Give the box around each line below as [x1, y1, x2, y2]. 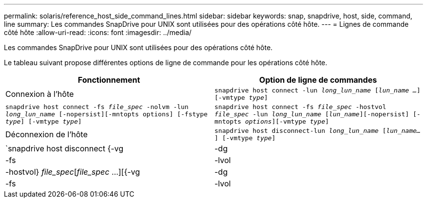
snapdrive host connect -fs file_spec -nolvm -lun [5, 103, 189, 110]
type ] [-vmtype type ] [5, 118, 82, 125]
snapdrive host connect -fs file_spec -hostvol [214, 103, 387, 110]
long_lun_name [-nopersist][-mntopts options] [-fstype [5, 110, 208, 118]
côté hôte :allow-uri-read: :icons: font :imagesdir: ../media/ [4, 28, 192, 37]
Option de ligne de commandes [259, 75, 377, 85]
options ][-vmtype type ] [245, 118, 329, 125]
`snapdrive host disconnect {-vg [5, 144, 124, 153]
